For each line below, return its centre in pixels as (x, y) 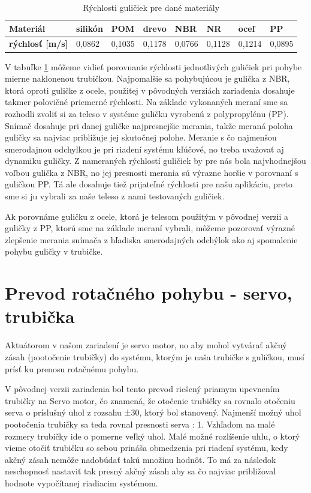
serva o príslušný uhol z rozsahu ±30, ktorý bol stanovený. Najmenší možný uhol (153, 412)
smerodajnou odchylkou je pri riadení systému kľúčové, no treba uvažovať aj (144, 149)
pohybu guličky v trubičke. (54, 251)
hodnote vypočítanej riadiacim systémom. (81, 482)
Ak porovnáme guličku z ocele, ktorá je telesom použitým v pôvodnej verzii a (147, 216)
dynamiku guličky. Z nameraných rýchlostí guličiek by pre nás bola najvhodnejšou (155, 161)
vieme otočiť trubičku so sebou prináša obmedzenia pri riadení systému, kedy (147, 448)
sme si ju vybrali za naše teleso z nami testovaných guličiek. (115, 196)
